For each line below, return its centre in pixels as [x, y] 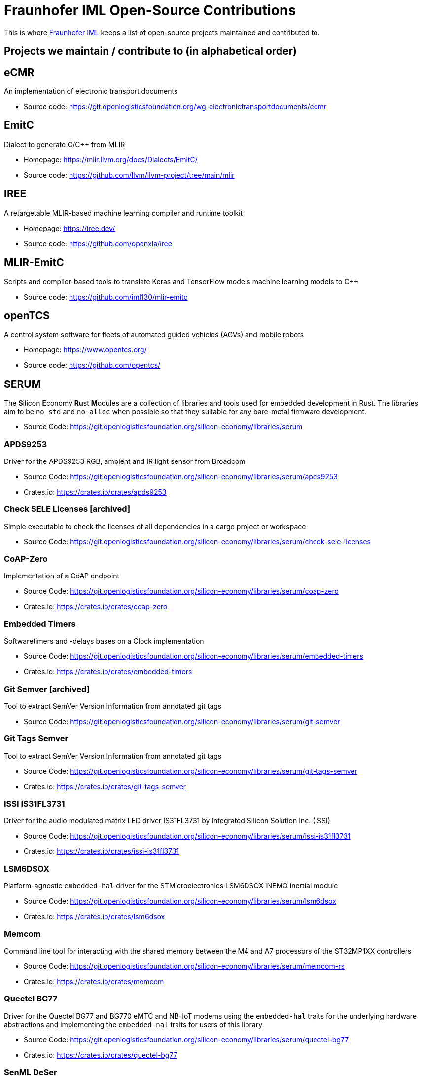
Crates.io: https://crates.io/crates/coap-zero [96, 607]
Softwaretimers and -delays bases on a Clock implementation [104, 641]
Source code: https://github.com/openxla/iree [98, 243]
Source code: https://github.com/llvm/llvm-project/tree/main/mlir [129, 175]
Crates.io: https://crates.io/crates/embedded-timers [108, 672]
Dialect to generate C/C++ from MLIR [65, 144]
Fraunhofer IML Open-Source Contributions [150, 10]
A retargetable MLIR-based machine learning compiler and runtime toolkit [123, 213]
